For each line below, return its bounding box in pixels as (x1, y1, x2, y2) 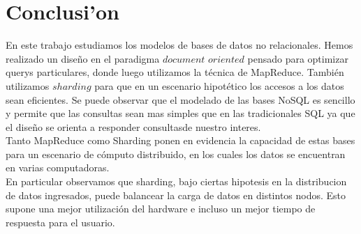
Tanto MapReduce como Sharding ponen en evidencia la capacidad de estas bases (6, 133, 355, 148)
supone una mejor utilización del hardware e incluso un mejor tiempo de (6, 201, 316, 216)
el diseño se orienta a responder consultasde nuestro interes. (6, 119, 261, 134)
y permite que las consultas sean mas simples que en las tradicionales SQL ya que (6, 106, 355, 120)
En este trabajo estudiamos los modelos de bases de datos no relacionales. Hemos (6, 38, 353, 52)
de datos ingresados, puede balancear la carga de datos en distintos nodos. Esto (6, 187, 346, 202)
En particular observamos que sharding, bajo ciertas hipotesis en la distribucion (6, 174, 347, 189)
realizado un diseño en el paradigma (6, 51, 160, 65)
